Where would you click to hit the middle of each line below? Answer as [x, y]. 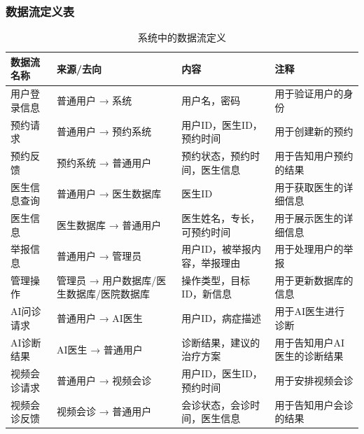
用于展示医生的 [309, 218]
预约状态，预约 [216, 156]
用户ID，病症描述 [222, 318]
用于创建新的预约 [314, 131]
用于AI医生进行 [310, 311]
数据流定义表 [40, 11]
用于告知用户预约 [314, 156]
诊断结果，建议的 [221, 342]
